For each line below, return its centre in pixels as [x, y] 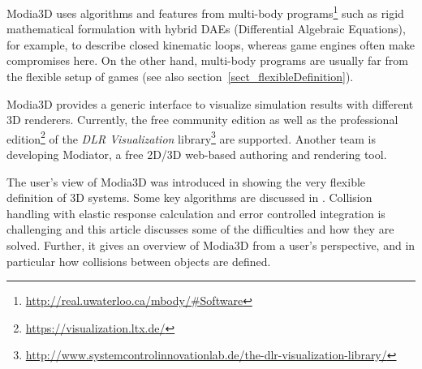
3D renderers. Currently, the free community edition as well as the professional [202, 120]
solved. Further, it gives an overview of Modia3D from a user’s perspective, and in [211, 245]
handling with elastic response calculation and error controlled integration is [196, 213]
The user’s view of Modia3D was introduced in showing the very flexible [186, 181]
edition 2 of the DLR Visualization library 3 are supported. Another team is [191, 137]
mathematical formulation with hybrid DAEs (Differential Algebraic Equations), [206, 29]
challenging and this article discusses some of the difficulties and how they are [200, 229]
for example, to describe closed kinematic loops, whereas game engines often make [211, 44]
